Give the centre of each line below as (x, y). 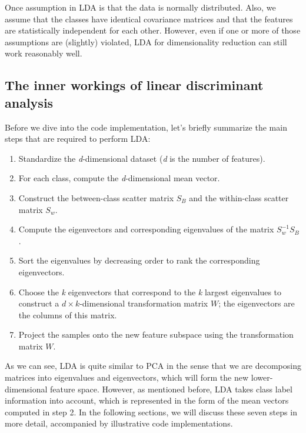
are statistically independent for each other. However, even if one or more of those (153, 30)
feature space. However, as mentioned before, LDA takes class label (171, 389)
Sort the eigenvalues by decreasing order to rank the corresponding (139, 260)
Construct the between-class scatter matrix (96, 197)
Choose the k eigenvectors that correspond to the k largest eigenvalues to (150, 292)
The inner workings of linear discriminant (134, 85)
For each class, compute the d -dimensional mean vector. (119, 178)
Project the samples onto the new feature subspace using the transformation (156, 334)
